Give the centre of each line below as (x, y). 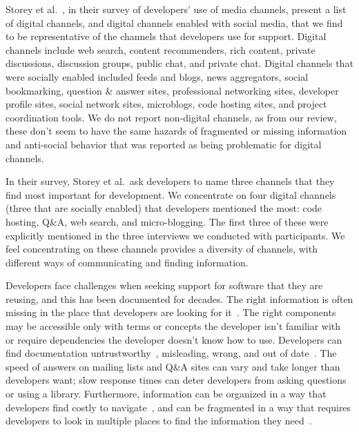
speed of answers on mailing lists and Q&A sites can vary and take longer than (173, 366)
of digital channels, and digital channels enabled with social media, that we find (174, 22)
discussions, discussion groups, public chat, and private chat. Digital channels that (179, 63)
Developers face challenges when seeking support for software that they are (164, 285)
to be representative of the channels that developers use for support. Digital (166, 36)
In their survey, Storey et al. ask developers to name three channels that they (170, 181)
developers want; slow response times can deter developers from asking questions (176, 380)
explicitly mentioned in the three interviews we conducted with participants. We (175, 235)
